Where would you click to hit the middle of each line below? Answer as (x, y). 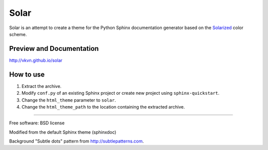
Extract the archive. (41, 86)
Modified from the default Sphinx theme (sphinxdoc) (63, 132)
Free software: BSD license (37, 123)
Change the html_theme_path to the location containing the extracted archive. (103, 107)
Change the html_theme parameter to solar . (69, 100)
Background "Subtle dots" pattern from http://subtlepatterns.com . (76, 141)
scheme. (18, 34)
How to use (27, 74)
